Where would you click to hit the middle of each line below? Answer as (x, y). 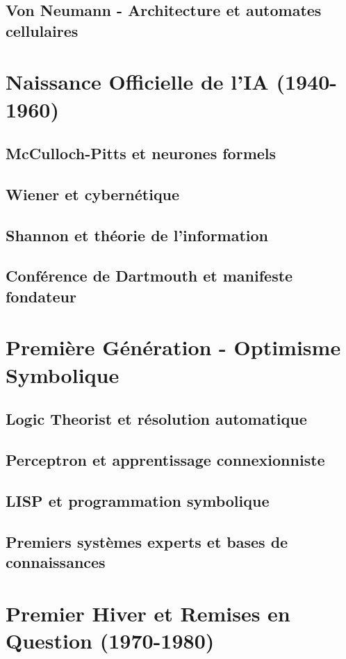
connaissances (56, 561)
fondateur (41, 296)
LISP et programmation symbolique (138, 500)
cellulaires (42, 30)
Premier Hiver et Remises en (148, 613)
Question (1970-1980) (110, 640)
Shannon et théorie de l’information (137, 235)
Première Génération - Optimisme (173, 347)
